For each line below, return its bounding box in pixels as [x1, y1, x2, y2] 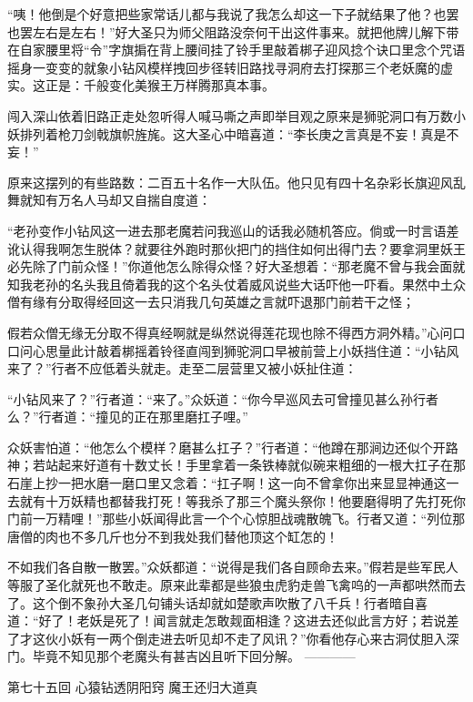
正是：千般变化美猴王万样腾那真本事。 [45, 76, 275, 95]
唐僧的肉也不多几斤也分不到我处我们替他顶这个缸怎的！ [7, 526, 338, 545]
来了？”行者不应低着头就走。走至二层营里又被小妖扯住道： [7, 359, 357, 378]
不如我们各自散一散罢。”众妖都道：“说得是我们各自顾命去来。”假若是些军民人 [7, 557, 458, 576]
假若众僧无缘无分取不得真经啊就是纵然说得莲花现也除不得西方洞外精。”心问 [7, 322, 453, 341]
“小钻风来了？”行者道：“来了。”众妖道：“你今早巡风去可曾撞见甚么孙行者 [7, 389, 439, 408]
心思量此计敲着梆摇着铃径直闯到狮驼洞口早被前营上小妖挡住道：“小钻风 [32, 341, 459, 360]
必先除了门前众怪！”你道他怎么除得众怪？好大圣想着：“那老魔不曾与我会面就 [7, 257, 466, 276]
